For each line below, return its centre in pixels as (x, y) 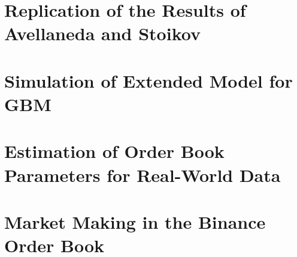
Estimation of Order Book (114, 151)
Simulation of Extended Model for (148, 80)
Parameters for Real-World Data (143, 174)
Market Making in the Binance (135, 221)
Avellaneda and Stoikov (102, 33)
